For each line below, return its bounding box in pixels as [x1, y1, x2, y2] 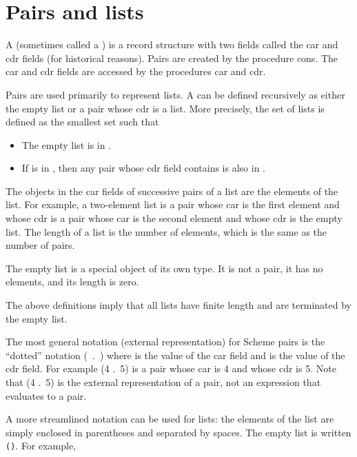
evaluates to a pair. [6, 388, 87, 403]
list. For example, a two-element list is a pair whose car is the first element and [6, 197, 340, 212]
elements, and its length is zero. [6, 274, 139, 289]
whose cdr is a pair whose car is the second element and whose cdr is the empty [6, 211, 343, 225]
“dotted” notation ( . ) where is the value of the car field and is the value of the [6, 347, 345, 362]
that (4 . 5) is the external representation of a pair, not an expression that [6, 375, 321, 389]
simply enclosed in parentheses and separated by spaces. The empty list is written [6, 425, 351, 439]
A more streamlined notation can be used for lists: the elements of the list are [6, 412, 334, 426]
